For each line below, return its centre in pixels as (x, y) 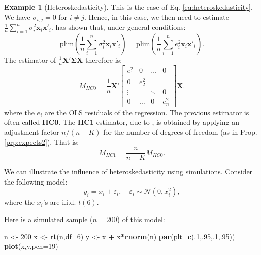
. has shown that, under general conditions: (118, 27)
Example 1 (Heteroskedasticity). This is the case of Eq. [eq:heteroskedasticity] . (128, 7)
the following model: (36, 181)
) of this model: (141, 219)
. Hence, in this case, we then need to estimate (157, 16)
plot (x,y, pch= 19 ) (31, 246)
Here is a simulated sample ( (48, 219)
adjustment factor (32, 132)
